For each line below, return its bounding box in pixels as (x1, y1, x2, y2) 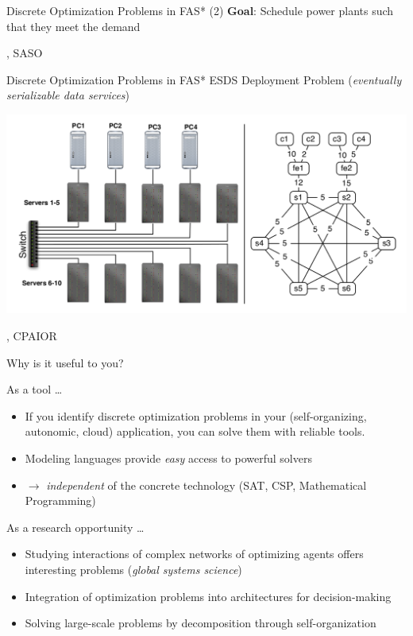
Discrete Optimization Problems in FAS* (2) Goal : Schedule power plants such (6, 2, 394, 18)
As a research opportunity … (6, 518, 145, 535)
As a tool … (6, 381, 63, 397)
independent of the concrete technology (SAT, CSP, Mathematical (46, 476, 367, 493)
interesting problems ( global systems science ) (25, 561, 242, 578)
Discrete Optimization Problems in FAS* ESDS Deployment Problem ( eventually (6, 71, 402, 87)
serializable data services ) (6, 87, 130, 103)
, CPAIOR (6, 328, 57, 344)
